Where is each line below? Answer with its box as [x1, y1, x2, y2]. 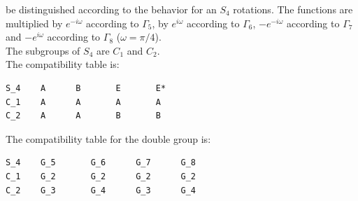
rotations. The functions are [233, 2, 353, 16]
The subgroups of [6, 43, 80, 57]
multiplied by [6, 15, 63, 30]
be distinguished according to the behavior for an [6, 2, 217, 16]
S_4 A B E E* [6, 83, 166, 93]
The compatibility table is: [6, 57, 120, 71]
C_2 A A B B [6, 111, 161, 121]
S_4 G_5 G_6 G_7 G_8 [6, 158, 196, 168]
